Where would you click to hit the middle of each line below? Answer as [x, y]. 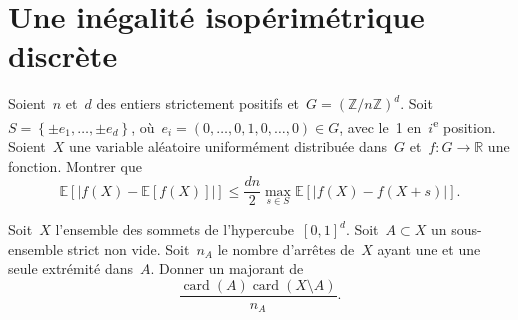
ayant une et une [429, 248]
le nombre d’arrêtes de [286, 248]
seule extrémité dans [71, 268]
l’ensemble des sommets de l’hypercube [175, 229]
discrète [63, 55]
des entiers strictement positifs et [198, 103]
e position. [464, 125]
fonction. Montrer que [75, 165]
